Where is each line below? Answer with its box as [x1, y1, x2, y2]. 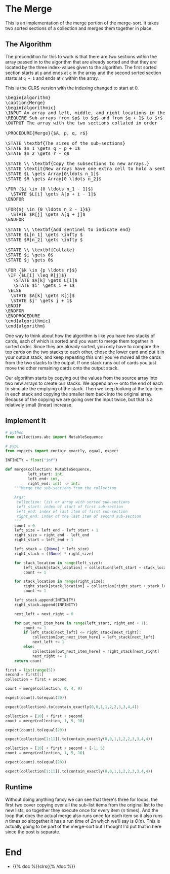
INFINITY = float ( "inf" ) [5, 458, 58, 463]
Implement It [5, 417, 46, 425]
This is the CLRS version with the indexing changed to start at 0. [5, 85, 139, 91]
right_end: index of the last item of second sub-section [16, 514, 142, 519]
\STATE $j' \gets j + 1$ [10, 297, 72, 304]
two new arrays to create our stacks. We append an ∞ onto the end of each [5, 380, 163, 386]
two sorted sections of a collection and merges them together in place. [5, 25, 153, 31]
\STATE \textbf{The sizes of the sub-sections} [5, 140, 125, 146]
